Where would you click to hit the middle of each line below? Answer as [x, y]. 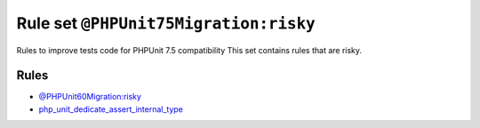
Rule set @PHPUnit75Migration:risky [166, 23]
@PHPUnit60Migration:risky [90, 97]
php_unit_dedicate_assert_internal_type [111, 109]
